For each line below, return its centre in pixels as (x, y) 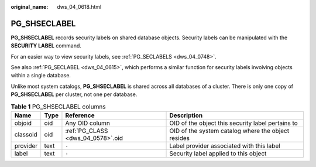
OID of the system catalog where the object (229, 131)
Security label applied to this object (218, 154)
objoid (23, 123)
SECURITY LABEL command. (46, 46)
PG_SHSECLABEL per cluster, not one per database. (74, 94)
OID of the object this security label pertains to (233, 123)
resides (180, 138)
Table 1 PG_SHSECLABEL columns (58, 107)
